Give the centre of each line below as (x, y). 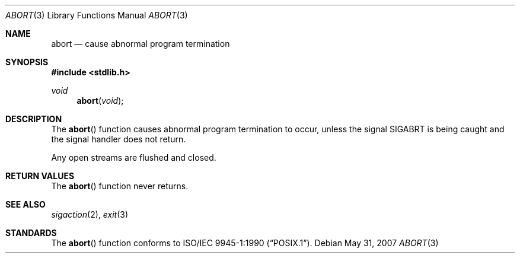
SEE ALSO (25, 204)
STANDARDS (31, 233)
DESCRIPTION (34, 119)
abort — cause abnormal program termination (141, 44)
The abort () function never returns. (120, 186)
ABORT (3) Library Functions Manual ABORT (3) (97, 15)
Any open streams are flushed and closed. (134, 157)
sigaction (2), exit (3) (90, 214)
